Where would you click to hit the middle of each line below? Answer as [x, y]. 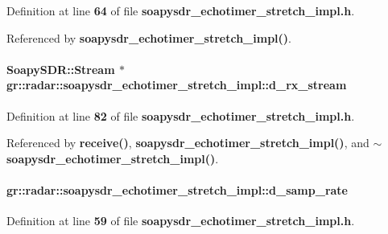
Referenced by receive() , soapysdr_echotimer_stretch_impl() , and [188, 143]
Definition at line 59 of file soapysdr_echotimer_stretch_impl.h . [181, 221]
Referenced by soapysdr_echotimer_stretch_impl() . [149, 37]
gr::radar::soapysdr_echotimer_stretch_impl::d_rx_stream [177, 85]
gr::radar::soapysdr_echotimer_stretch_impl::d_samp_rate [177, 189]
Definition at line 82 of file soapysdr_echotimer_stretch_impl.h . [181, 115]
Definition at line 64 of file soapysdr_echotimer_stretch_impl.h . [181, 10]
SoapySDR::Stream [61, 69]
